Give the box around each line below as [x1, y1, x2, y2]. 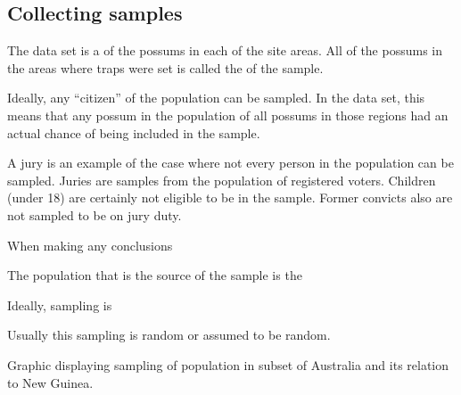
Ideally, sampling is [7, 295, 112, 314]
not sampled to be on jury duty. [7, 205, 182, 224]
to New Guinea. [7, 373, 94, 391]
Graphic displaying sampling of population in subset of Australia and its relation [7, 355, 449, 374]
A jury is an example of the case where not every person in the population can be [7, 153, 454, 172]
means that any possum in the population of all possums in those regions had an [7, 105, 449, 124]
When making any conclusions [7, 235, 173, 254]
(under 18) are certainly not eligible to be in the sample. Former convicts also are [7, 188, 453, 207]
